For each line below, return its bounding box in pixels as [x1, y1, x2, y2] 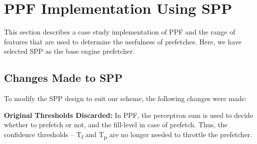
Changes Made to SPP [4, 70, 123, 85]
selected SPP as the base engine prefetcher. [4, 46, 135, 56]
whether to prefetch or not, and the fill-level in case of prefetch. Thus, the [4, 119, 228, 130]
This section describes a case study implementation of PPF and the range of [4, 27, 235, 37]
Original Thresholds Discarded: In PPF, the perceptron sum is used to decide [4, 109, 253, 120]
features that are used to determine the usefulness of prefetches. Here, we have [4, 36, 242, 46]
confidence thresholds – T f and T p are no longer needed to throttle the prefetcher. [4, 129, 253, 141]
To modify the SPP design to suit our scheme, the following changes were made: [4, 93, 247, 104]
